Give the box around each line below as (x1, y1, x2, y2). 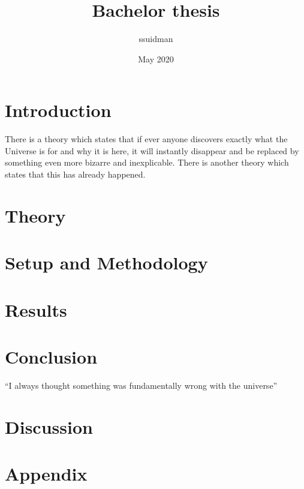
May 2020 (138, 52, 174, 65)
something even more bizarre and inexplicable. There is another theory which (5, 156, 289, 169)
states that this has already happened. (5, 168, 146, 181)
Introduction (5, 98, 112, 122)
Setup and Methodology (5, 250, 208, 275)
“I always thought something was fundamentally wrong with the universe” (5, 379, 278, 391)
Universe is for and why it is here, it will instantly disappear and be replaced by (5, 144, 299, 157)
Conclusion (5, 344, 98, 368)
